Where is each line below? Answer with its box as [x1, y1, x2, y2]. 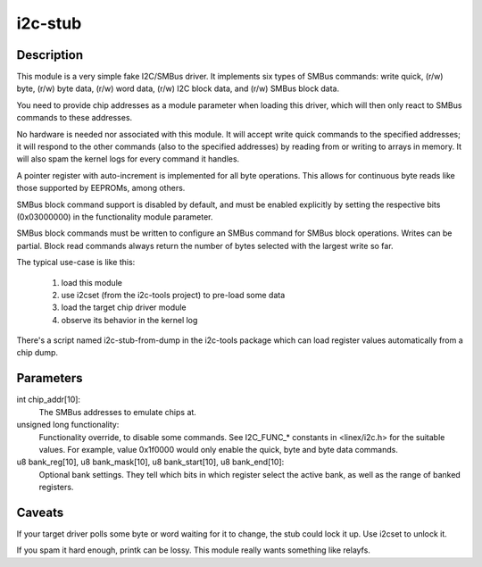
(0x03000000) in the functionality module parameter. [16, 211, 213, 222]
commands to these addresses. [16, 113, 133, 123]
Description [16, 47, 84, 63]
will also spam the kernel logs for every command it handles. [16, 154, 240, 164]
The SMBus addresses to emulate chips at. [38, 406, 196, 417]
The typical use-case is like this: [16, 257, 136, 268]
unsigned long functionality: [16, 420, 120, 430]
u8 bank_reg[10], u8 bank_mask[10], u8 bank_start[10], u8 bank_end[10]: [16, 456, 285, 468]
